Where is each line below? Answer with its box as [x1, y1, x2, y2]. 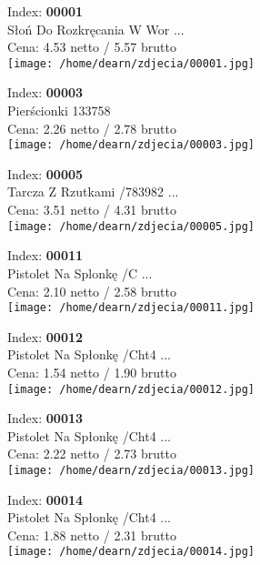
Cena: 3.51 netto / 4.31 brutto [7, 200, 176, 219]
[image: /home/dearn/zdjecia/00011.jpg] [7, 301, 255, 315]
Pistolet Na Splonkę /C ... [7, 263, 153, 282]
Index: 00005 [7, 164, 84, 183]
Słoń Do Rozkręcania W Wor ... [7, 19, 185, 38]
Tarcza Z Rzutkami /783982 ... [7, 182, 179, 201]
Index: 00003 [7, 83, 84, 102]
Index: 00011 [7, 246, 84, 265]
